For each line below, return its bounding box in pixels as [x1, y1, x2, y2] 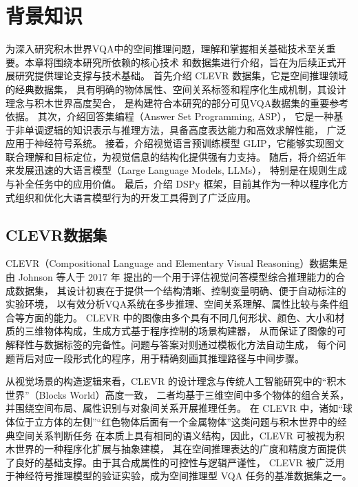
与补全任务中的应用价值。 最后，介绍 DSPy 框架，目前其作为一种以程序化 [6, 177, 339, 191]
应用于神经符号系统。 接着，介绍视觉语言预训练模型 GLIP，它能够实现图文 [6, 136, 344, 150]
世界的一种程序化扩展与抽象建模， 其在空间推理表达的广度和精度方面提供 [14, 441, 346, 456]
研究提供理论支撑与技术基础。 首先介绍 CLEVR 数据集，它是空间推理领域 [14, 68, 348, 83]
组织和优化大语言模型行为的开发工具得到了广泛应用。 [14, 190, 256, 204]
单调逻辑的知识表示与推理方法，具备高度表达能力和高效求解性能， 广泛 [24, 122, 346, 137]
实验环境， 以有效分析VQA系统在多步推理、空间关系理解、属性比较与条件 [6, 297, 339, 311]
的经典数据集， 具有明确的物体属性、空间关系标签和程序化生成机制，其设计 [6, 81, 346, 96]
